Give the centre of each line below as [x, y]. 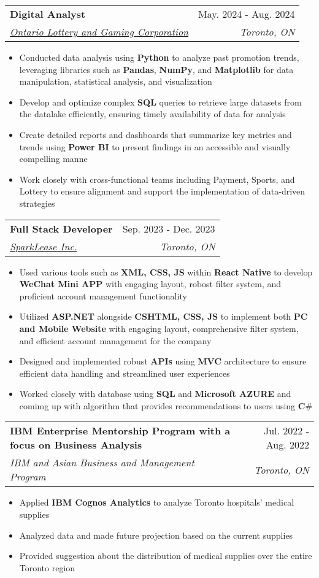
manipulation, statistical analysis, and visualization [116, 81]
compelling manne [53, 159]
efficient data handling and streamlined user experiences [125, 373]
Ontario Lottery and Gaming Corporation [99, 32]
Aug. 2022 [287, 445]
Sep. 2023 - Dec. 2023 [169, 228]
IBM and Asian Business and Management [102, 463]
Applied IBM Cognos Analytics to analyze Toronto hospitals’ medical [157, 502]
